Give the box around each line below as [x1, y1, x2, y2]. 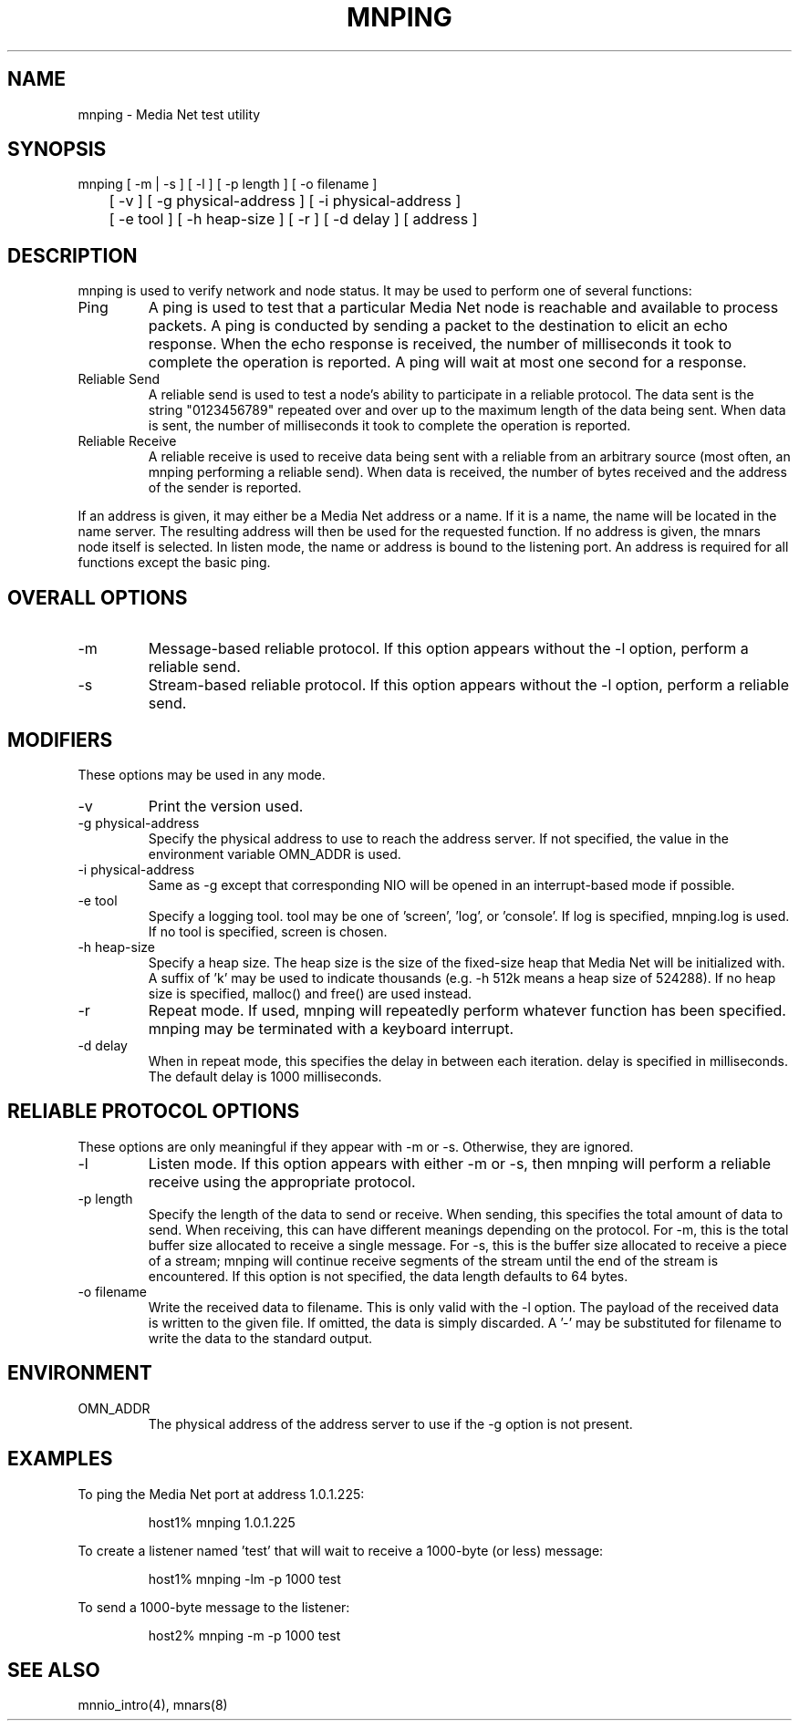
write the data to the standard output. [148, 1330, 373, 1346]
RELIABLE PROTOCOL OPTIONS [7, 1100, 300, 1123]
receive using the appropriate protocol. [148, 1172, 416, 1191]
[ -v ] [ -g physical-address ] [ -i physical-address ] [109, 191, 462, 211]
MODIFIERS [7, 728, 113, 751]
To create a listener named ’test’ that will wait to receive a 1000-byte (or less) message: [78, 1542, 604, 1558]
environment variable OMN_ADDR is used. [148, 845, 401, 862]
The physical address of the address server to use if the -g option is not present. [148, 1415, 633, 1432]
